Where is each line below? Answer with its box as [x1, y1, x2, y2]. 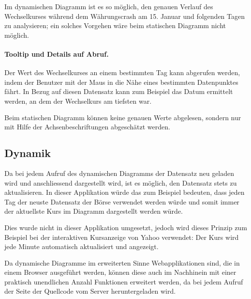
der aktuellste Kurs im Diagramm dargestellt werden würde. [4, 206, 183, 216]
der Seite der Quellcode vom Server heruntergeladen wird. [4, 286, 176, 296]
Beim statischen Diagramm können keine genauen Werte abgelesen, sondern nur [4, 112, 241, 122]
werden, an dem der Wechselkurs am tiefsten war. [4, 95, 152, 106]
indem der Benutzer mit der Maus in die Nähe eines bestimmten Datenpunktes [4, 77, 238, 87]
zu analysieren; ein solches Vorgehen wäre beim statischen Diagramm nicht [4, 20, 226, 31]
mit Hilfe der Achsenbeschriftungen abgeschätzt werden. [4, 122, 170, 132]
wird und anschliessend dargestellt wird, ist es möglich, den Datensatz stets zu [4, 177, 237, 188]
